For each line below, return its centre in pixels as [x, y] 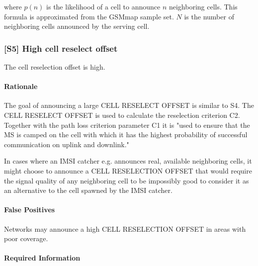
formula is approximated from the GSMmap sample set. [89, 16]
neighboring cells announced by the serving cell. [77, 26]
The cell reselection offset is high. [55, 67]
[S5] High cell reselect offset [61, 48]
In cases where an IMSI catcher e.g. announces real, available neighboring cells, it [128, 161]
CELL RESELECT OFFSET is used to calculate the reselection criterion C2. [122, 115]
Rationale [21, 86]
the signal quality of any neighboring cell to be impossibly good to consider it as [127, 180]
